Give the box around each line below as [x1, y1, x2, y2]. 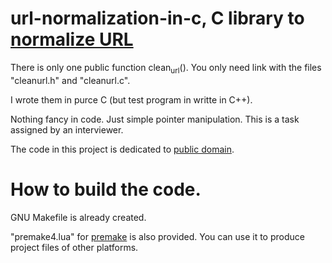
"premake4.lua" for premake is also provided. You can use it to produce [10, 230, 305, 242]
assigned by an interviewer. [10, 123, 124, 136]
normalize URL [10, 28, 134, 51]
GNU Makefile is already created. [10, 211, 147, 223]
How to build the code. [10, 178, 202, 201]
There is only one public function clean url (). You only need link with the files [10, 61, 322, 76]
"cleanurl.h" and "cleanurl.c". [10, 74, 131, 86]
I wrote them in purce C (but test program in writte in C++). [10, 93, 253, 106]
